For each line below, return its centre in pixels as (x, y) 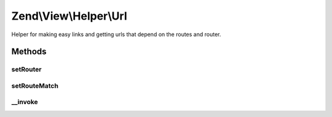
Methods (29, 52)
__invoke (25, 102)
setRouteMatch (35, 86)
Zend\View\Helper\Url (69, 16)
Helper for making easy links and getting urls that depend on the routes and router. (116, 34)
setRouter (26, 69)
